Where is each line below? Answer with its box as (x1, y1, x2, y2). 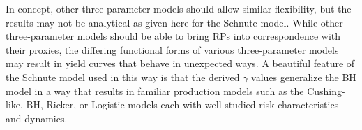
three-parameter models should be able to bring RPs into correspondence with (6, 29, 341, 43)
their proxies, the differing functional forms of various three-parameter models (6, 42, 339, 57)
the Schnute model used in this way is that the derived (6, 69, 240, 84)
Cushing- (307, 83, 345, 98)
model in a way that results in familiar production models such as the (6, 83, 304, 98)
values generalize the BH (251, 69, 356, 84)
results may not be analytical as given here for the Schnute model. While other (6, 15, 343, 29)
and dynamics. (6, 110, 68, 125)
